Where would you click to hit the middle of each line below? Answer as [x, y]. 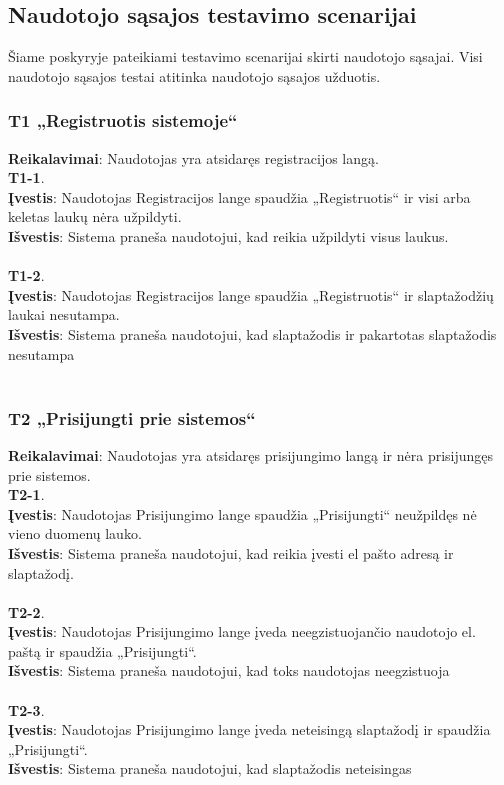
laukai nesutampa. [64, 314]
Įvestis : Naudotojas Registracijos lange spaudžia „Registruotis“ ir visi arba [239, 196]
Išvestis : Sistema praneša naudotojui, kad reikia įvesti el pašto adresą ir [231, 552]
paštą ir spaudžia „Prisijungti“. [102, 650]
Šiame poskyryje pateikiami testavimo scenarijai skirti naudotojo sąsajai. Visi [245, 56]
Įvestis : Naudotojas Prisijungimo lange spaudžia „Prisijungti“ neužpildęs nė [242, 513]
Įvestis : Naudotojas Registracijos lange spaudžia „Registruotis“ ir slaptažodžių [251, 294]
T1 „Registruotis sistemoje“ [123, 120]
